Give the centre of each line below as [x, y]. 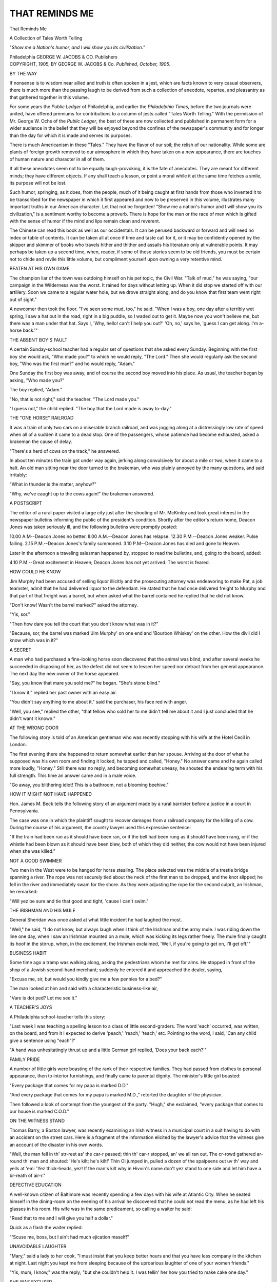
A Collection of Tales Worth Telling [46, 38]
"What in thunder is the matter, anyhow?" [53, 484]
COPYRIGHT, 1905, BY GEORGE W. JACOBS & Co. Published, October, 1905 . [90, 64]
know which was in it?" [34, 640]
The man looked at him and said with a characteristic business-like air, [84, 988]
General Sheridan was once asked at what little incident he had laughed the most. [96, 920]
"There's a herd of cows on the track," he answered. [65, 451]
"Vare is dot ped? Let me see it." [44, 998]
